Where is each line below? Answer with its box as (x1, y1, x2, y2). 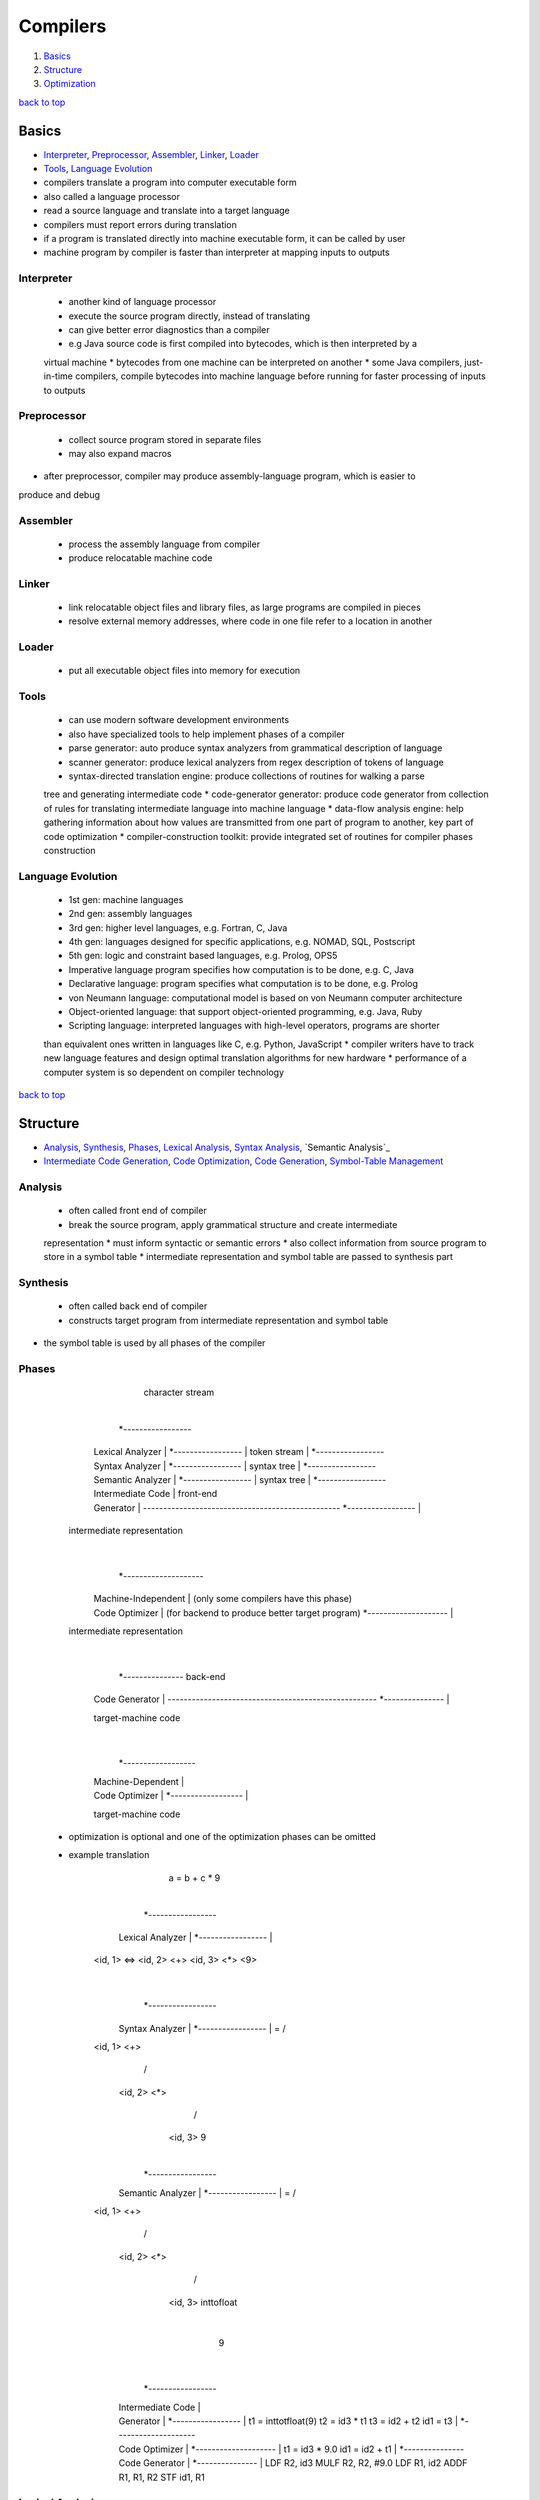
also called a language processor (43, 190, 180, 202)
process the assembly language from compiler (68, 538, 260, 550)
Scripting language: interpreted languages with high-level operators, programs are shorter (68, 1020, 440, 1032)
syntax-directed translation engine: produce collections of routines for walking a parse (68, 770, 425, 782)
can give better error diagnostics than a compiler (68, 324, 270, 336)
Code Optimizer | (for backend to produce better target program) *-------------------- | (93, 1606, 454, 1619)
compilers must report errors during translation (43, 218, 237, 230)
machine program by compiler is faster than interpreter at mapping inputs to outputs (43, 246, 390, 259)
